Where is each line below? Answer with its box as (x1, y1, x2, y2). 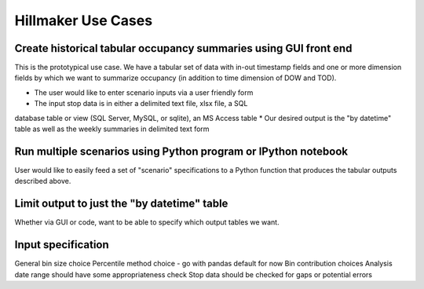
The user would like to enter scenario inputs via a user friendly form (34, 87, 254, 97)
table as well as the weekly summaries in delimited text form (14, 124, 210, 134)
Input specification (14, 238, 109, 251)
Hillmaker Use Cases (14, 12, 153, 29)
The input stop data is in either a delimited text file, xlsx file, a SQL (34, 99, 248, 108)
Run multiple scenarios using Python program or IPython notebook (14, 144, 349, 158)
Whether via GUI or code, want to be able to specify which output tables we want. (14, 218, 280, 227)
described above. (14, 177, 71, 186)
